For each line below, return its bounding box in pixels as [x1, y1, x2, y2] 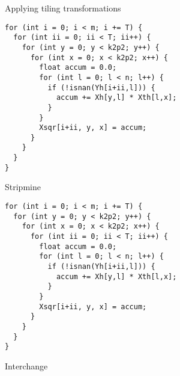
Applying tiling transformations [5, 2, 121, 14]
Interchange [5, 359, 48, 372]
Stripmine [5, 180, 41, 193]
